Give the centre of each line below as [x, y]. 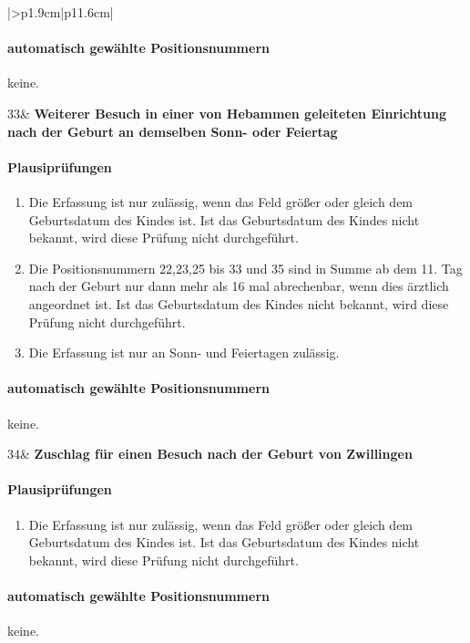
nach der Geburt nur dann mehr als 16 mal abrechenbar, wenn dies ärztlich [239, 286]
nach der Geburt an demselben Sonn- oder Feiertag [173, 131]
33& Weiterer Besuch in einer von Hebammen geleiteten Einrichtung [227, 113]
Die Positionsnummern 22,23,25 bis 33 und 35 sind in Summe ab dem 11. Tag [245, 268]
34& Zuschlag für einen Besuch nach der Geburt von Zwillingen [210, 454]
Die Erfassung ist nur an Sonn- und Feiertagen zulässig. [184, 353]
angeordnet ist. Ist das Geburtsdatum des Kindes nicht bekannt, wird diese [239, 303]
